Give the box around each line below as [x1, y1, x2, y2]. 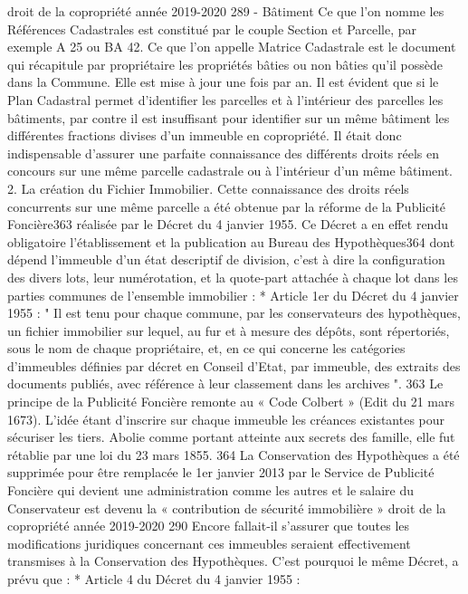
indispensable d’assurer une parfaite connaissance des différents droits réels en [7, 143, 439, 162]
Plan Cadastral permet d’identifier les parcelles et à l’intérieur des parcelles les [7, 90, 444, 109]
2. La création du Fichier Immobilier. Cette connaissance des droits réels [7, 178, 409, 197]
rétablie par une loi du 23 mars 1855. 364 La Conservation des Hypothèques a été [7, 445, 460, 464]
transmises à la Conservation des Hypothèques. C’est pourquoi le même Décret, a [7, 551, 459, 570]
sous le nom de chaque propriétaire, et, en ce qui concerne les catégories [7, 339, 406, 358]
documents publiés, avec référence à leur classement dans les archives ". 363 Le [7, 374, 444, 393]
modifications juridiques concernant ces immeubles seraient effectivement [7, 533, 411, 552]
